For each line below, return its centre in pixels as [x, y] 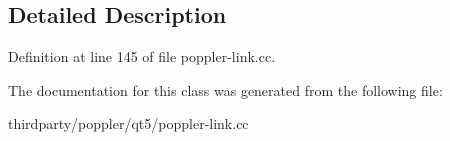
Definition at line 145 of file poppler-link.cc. [142, 56]
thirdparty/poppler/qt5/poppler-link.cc [128, 123]
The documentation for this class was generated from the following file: [225, 89]
